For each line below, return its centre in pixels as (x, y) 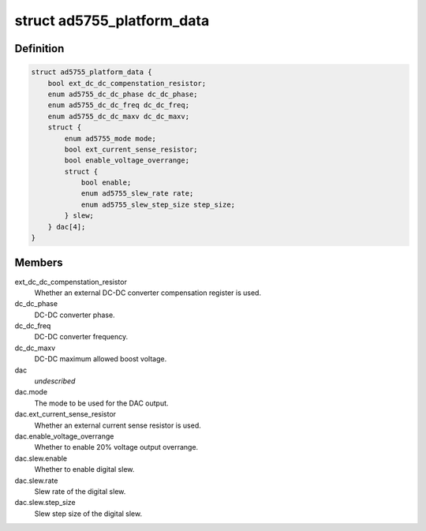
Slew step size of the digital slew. (88, 514)
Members (39, 263)
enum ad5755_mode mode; (110, 138)
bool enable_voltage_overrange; (127, 161)
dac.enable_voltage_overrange (64, 436)
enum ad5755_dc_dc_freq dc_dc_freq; (118, 105)
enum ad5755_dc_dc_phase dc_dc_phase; (123, 94)
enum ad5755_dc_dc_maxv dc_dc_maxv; (118, 116)
